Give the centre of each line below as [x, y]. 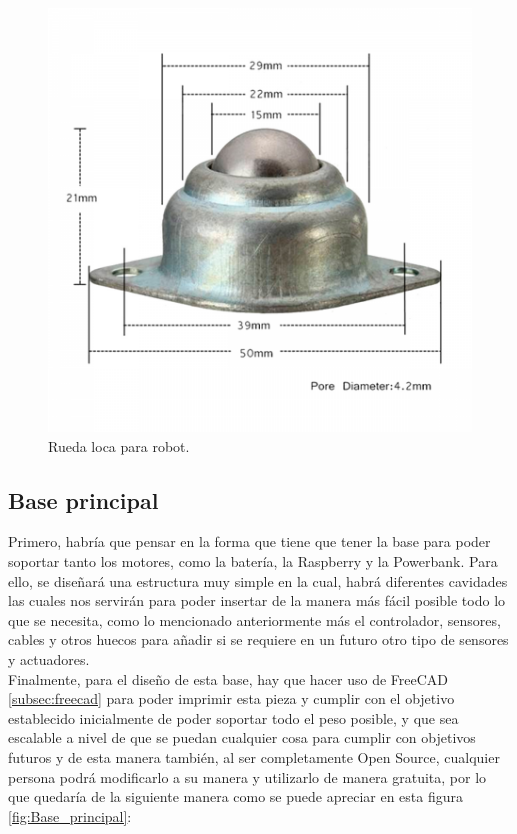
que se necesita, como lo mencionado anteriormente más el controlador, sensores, [254, 619]
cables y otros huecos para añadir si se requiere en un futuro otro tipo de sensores [258, 639]
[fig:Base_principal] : [70, 815]
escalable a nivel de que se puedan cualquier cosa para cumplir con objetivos [242, 737]
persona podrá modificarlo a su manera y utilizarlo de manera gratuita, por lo [247, 776]
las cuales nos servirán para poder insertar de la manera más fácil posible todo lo [257, 600]
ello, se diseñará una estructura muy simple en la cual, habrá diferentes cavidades [258, 580]
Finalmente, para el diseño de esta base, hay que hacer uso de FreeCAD [228, 678]
